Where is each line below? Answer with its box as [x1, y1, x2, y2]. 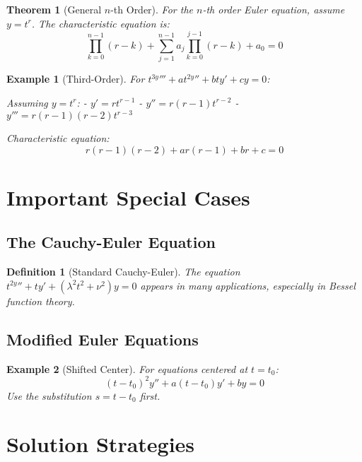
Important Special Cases [6, 182, 250, 211]
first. [139, 388, 160, 403]
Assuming [6, 95, 48, 109]
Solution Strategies [6, 430, 195, 458]
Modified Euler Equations [6, 328, 199, 350]
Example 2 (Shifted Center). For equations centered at [6, 361, 248, 376]
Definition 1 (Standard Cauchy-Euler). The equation [6, 264, 240, 279]
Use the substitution [6, 388, 92, 403]
